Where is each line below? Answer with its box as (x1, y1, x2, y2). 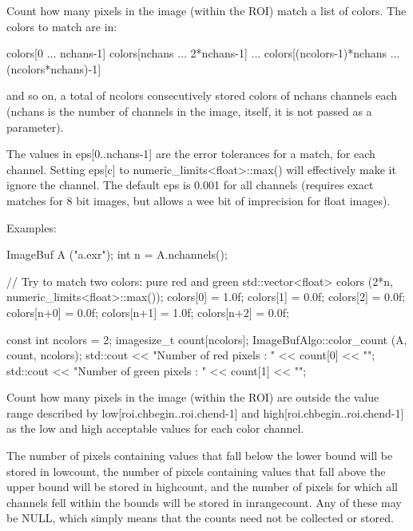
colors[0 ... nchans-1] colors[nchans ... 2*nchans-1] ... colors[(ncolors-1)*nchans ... (6, 45, 400, 61)
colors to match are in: (6, 18, 117, 34)
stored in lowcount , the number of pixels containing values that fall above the (6, 462, 386, 479)
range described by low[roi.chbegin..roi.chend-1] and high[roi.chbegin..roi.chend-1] (6, 404, 404, 421)
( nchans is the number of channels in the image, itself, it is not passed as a (6, 102, 372, 119)
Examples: (6, 219, 57, 236)
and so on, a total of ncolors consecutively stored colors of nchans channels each (6, 87, 398, 104)
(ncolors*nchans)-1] (6, 60, 101, 77)
